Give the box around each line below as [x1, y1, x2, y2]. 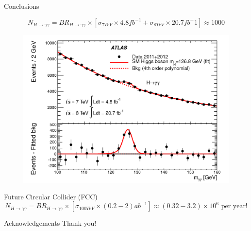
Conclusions [4, 1, 39, 11]
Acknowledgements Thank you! [4, 218, 97, 228]
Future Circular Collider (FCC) [4, 191, 98, 201]
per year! [221, 203, 248, 210]
